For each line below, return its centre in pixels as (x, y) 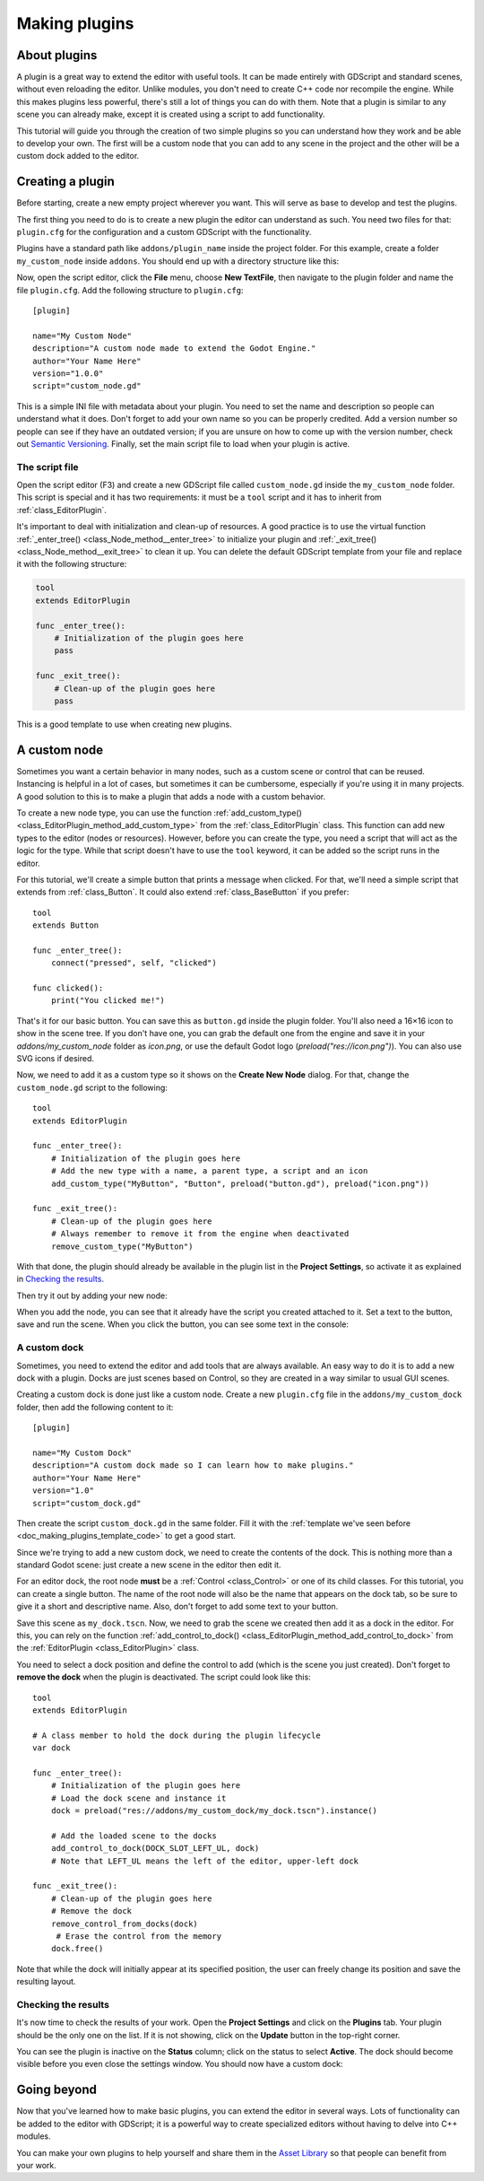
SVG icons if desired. (55, 1059)
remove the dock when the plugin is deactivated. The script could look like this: (164, 1677)
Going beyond (57, 2090)
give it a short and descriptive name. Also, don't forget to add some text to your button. (177, 1607)
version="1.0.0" (68, 374)
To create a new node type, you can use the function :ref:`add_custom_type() (159, 813)
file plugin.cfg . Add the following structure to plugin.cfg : (130, 290)
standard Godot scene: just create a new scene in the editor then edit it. (149, 1565)
